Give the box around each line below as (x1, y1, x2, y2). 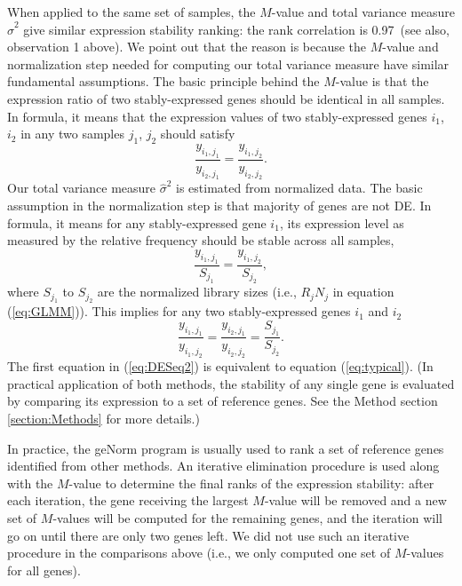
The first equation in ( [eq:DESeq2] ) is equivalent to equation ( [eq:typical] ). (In (7, 357, 434, 376)
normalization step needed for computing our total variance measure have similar (7, 54, 450, 73)
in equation (332, 282, 394, 301)
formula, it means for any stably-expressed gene (7, 213, 267, 232)
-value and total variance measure (271, 3, 456, 20)
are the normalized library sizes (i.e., (97, 282, 297, 301)
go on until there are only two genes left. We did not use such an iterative (7, 526, 410, 544)
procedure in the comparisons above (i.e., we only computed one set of (7, 543, 391, 562)
